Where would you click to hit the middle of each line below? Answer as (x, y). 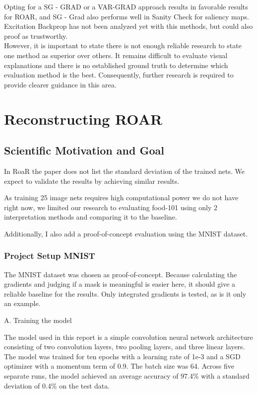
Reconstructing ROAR (83, 118)
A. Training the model (38, 320)
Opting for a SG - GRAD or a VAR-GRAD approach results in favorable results (126, 6)
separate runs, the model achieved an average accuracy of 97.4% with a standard (127, 376)
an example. (22, 303)
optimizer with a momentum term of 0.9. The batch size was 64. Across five (119, 366)
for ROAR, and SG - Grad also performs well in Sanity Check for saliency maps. (127, 16)
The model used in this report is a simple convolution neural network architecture (128, 337)
